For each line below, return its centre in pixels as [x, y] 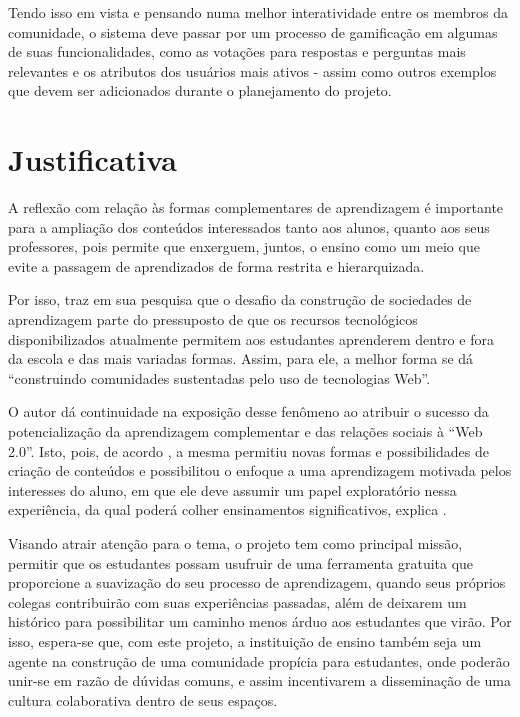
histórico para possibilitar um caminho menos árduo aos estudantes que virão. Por [260, 621]
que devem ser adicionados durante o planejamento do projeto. [200, 90]
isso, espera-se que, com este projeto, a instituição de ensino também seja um [245, 640]
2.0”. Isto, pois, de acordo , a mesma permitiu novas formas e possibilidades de [248, 450]
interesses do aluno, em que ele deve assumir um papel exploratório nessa [232, 489]
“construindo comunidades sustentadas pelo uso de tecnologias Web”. [219, 377]
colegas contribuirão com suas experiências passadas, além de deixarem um [237, 601]
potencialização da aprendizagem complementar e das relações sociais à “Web [245, 431]
